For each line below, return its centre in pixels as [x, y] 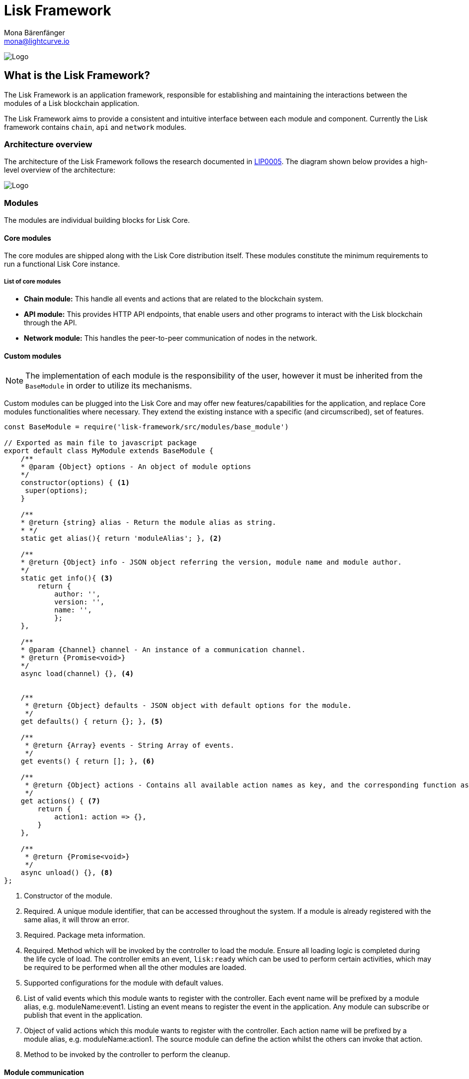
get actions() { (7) [60, 801]
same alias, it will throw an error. [77, 920]
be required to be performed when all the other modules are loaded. [135, 968]
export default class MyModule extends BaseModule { [109, 451]
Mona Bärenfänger [35, 32]
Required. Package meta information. [84, 935]
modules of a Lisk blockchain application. [72, 103]
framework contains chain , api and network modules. [95, 127]
